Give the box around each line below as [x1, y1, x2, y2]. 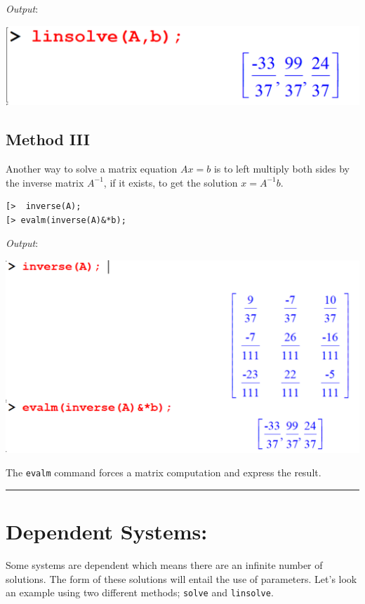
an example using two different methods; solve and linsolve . [6, 585, 274, 600]
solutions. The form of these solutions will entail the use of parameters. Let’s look [6, 571, 357, 586]
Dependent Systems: [6, 517, 208, 546]
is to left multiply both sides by [213, 161, 350, 176]
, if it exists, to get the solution [103, 175, 238, 189]
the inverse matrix [6, 175, 84, 189]
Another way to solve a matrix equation [6, 161, 178, 176]
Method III [6, 128, 90, 150]
